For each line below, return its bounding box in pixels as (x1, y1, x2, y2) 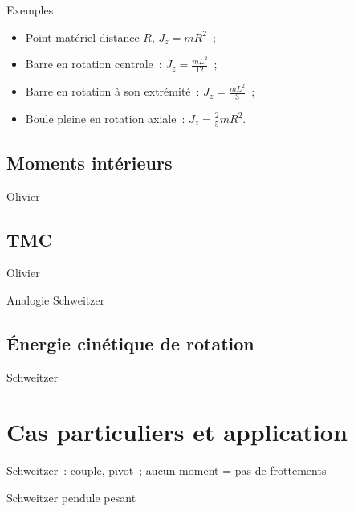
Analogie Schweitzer (6, 291, 105, 308)
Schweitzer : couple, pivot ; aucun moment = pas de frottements (6, 462, 327, 479)
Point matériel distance (25, 28, 140, 45)
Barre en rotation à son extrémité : (25, 83, 200, 100)
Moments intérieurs (6, 149, 173, 174)
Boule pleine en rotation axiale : (25, 110, 185, 126)
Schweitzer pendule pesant (6, 489, 136, 506)
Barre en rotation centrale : (25, 55, 162, 72)
